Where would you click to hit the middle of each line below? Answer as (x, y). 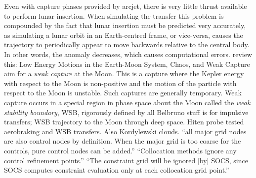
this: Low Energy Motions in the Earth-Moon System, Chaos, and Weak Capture (127, 64)
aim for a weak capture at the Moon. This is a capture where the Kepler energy (124, 74)
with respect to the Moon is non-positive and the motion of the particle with (120, 83)
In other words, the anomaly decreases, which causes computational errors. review (128, 54)
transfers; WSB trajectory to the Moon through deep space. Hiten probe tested (124, 122)
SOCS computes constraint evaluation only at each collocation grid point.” (117, 170)
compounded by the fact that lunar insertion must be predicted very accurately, (125, 25)
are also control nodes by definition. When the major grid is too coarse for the (123, 141)
